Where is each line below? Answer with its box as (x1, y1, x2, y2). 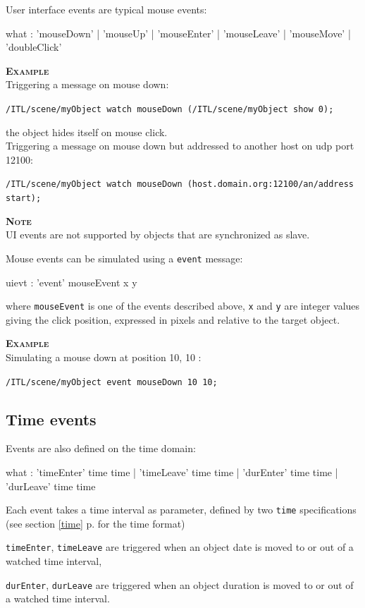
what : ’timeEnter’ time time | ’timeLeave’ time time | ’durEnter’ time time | (6, 465, 338, 480)
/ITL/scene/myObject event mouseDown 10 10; (6, 377, 218, 387)
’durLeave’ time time (6, 478, 96, 493)
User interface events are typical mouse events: (6, 2, 207, 16)
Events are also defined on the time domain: (6, 441, 196, 456)
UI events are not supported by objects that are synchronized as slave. (6, 227, 310, 242)
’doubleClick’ (6, 39, 62, 54)
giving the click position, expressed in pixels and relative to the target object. (6, 312, 340, 327)
